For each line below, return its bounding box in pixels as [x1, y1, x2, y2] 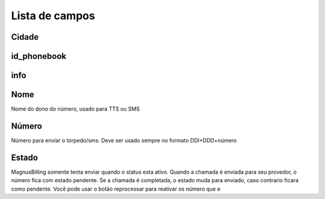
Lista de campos [11, 9, 96, 22]
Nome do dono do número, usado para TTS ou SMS [11, 105, 140, 112]
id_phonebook [11, 51, 66, 61]
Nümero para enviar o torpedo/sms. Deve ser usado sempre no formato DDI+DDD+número [11, 137, 237, 144]
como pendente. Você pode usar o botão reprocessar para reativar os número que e [11, 185, 221, 192]
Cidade [11, 32, 39, 42]
